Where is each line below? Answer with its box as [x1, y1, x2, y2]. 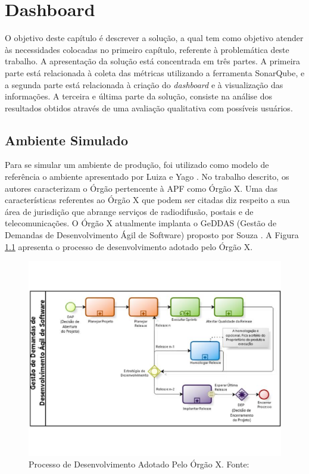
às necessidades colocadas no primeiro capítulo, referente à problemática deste [5, 43, 289, 55]
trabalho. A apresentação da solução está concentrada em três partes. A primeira [5, 55, 301, 67]
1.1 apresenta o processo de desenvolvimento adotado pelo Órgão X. [5, 240, 253, 252]
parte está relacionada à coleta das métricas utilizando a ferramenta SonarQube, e [5, 66, 305, 79]
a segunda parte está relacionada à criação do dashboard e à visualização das [5, 78, 283, 91]
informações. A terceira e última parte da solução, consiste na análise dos [5, 90, 272, 102]
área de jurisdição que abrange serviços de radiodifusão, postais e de [5, 205, 254, 217]
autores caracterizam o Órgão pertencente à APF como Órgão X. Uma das [5, 182, 278, 194]
